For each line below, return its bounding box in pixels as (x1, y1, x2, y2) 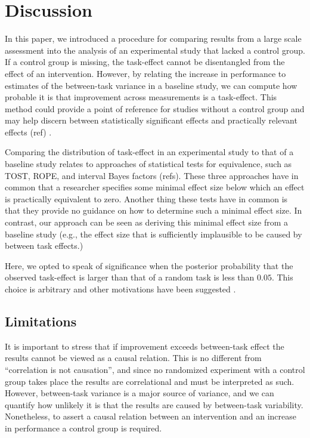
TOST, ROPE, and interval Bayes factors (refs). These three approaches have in (5, 169, 299, 181)
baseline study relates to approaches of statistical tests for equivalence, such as (5, 158, 292, 170)
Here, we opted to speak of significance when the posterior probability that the (5, 259, 293, 272)
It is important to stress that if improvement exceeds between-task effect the (5, 340, 284, 352)
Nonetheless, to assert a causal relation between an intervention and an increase (5, 410, 297, 422)
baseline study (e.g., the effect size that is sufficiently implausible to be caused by (5, 227, 302, 240)
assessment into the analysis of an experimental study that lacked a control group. (5, 44, 305, 56)
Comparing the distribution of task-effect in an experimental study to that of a (5, 146, 294, 158)
